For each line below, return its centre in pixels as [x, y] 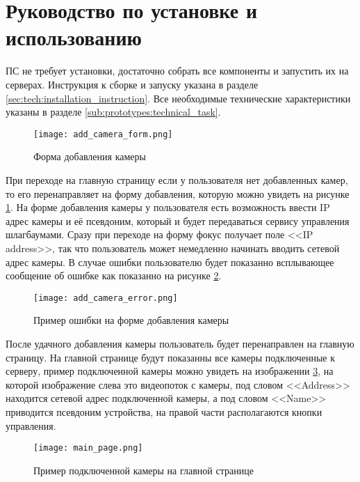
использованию [74, 37]
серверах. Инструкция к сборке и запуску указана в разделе [132, 84]
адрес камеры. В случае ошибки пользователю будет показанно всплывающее [170, 262]
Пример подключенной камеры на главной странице [144, 470]
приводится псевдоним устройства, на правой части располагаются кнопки [164, 411]
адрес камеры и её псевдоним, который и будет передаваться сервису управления [178, 220]
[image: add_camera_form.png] [103, 134]
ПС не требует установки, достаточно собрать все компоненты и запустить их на [177, 71]
